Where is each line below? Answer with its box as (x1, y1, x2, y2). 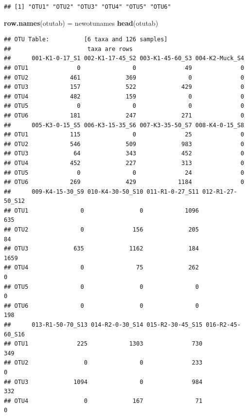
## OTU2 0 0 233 (4, 359, 203, 366)
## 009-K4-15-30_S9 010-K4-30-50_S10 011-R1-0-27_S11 (4, 188, 199, 195)
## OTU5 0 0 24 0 (4, 169, 244, 176)
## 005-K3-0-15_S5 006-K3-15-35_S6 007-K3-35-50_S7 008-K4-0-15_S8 (4, 121, 244, 129)
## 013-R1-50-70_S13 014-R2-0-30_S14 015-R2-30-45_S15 (4, 321, 203, 328)
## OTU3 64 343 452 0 (4, 150, 244, 157)
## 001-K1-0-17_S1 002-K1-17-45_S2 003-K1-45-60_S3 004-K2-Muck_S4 (4, 55, 244, 62)
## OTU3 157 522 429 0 (4, 83, 244, 91)
